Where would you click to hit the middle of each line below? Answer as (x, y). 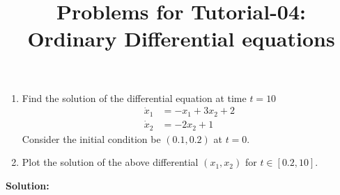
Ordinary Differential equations (181, 39)
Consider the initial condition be (91, 138)
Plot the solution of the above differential (110, 162)
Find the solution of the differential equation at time (134, 97)
